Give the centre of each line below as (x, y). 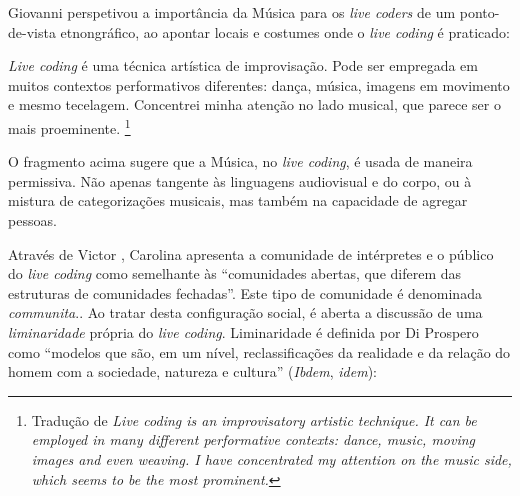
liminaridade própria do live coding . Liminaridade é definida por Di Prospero (243, 331)
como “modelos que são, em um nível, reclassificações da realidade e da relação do (259, 351)
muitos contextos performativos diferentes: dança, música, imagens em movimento (259, 84)
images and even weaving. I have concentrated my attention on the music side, (271, 458)
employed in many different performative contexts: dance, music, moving (253, 439)
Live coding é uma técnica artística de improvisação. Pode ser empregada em (243, 65)
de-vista (32, 31)
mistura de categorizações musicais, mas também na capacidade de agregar (238, 200)
